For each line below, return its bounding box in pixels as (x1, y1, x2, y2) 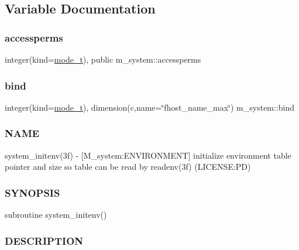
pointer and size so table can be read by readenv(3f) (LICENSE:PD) (5, 160, 251, 173)
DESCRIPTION (5, 233, 84, 248)
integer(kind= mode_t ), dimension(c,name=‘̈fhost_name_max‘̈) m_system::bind (5, 101, 295, 113)
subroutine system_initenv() (5, 208, 107, 221)
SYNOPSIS (5, 185, 60, 200)
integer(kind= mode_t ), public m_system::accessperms (5, 53, 201, 65)
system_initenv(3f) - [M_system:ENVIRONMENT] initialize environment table (5, 149, 291, 161)
